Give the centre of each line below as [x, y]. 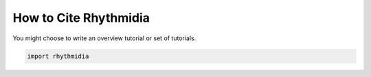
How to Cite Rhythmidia [81, 18]
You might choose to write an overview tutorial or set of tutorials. [104, 38]
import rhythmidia [58, 56]
